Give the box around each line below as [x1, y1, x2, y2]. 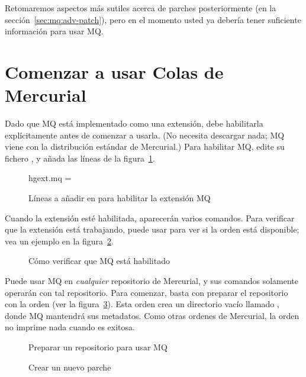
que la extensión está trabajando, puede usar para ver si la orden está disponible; [5, 223, 299, 236]
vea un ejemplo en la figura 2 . [5, 234, 114, 247]
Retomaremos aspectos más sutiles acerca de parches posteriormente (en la [5, 2, 276, 14]
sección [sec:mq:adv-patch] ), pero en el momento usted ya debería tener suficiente [5, 13, 301, 25]
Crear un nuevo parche [28, 360, 111, 373]
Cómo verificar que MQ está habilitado [28, 254, 170, 267]
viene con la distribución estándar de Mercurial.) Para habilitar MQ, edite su [5, 140, 285, 153]
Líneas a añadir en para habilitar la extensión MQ [28, 192, 211, 204]
